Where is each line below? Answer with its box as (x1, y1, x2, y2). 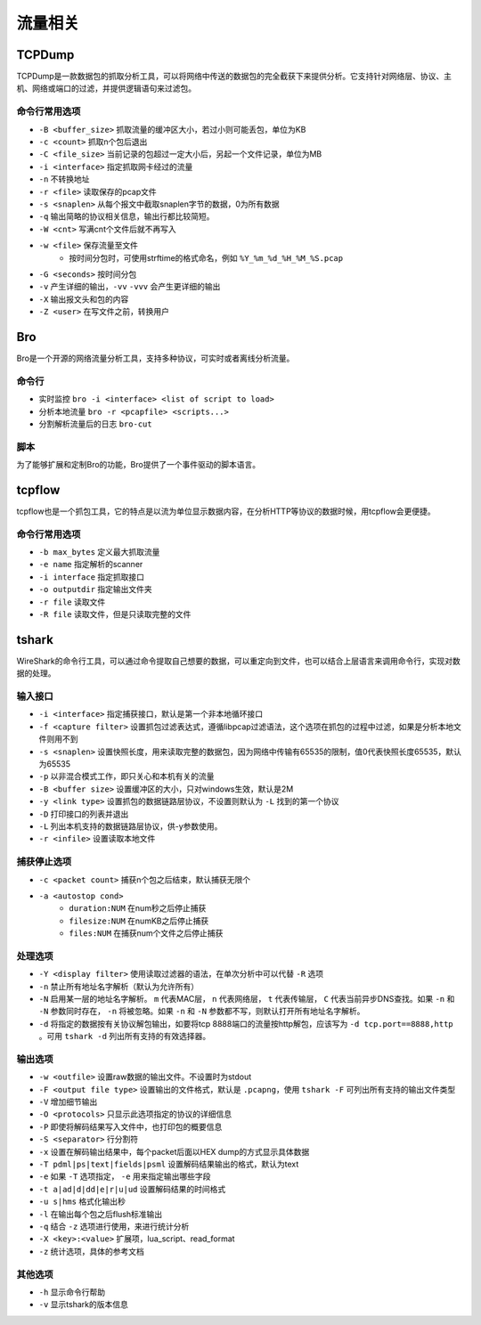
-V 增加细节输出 (38, 1096, 98, 1108)
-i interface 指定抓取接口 (38, 571, 145, 582)
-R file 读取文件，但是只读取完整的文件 (38, 609, 192, 620)
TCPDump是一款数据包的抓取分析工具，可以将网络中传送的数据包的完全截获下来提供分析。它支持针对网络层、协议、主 (16, 71, 452, 82)
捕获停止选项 (16, 856, 72, 868)
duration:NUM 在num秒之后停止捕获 (69, 903, 207, 914)
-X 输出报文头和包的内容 (38, 294, 129, 305)
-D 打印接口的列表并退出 (38, 809, 129, 819)
